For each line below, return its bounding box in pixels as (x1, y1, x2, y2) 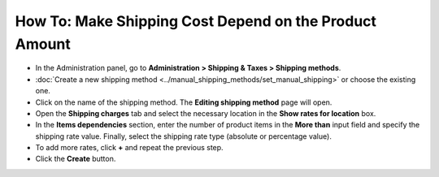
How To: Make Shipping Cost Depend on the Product (15, 12, 377, 30)
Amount (15, 35, 71, 53)
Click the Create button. (35, 154, 116, 164)
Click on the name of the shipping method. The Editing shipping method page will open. (35, 97, 333, 107)
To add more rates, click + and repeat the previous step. (35, 143, 224, 153)
